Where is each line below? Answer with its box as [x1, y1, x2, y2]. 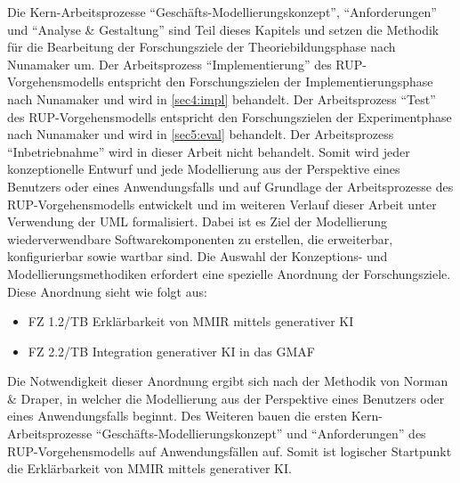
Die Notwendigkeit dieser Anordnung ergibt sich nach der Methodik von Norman [7, 372, 448, 390]
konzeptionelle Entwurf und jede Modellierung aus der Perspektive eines [7, 160, 400, 178]
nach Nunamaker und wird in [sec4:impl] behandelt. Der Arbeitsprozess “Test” [7, 89, 436, 108]
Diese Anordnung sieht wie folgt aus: [7, 282, 207, 300]
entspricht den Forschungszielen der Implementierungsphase [108, 72, 433, 91]
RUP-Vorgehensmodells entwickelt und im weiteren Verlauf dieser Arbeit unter [7, 194, 437, 213]
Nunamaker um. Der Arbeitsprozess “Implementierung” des [7, 54, 332, 73]
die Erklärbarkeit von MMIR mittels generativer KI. [7, 459, 292, 478]
